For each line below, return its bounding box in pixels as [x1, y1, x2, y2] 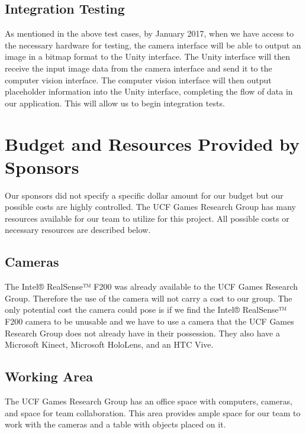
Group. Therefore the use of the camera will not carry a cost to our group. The [5, 292, 292, 304]
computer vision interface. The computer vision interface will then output [5, 73, 272, 86]
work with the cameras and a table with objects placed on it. [5, 418, 226, 430]
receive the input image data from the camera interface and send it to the [5, 61, 272, 74]
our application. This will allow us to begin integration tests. [5, 96, 225, 109]
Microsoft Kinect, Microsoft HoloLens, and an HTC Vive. [5, 338, 214, 351]
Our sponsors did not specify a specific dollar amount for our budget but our [5, 189, 284, 201]
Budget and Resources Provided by [5, 131, 300, 156]
